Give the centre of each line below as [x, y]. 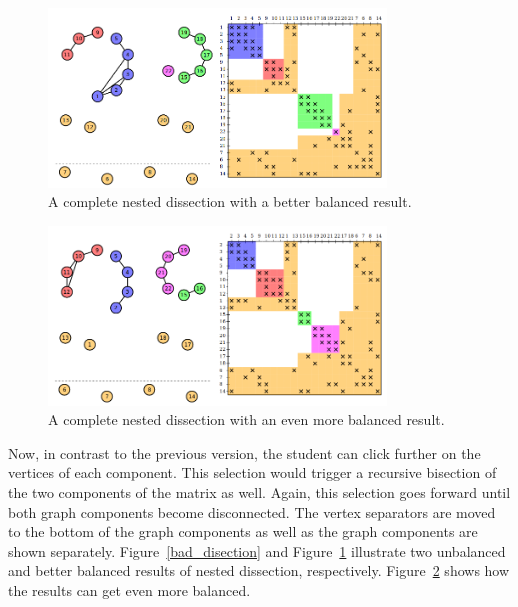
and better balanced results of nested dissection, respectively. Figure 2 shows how [259, 570]
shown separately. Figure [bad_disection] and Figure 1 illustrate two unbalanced [257, 550]
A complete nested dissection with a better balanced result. [230, 201]
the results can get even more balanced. [129, 589]
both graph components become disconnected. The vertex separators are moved [252, 511]
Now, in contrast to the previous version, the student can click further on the [244, 452]
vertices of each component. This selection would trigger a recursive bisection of [252, 472]
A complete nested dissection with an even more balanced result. [246, 419]
